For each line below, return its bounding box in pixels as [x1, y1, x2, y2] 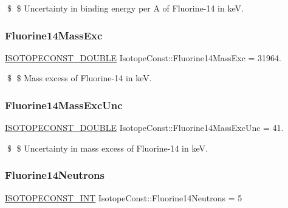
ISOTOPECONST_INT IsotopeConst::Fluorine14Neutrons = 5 [5, 191, 242, 204]
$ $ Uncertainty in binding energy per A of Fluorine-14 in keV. [7, 2, 244, 14]
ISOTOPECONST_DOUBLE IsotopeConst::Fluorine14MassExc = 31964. [5, 51, 282, 64]
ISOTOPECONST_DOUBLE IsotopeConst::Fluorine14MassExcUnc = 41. [5, 121, 284, 134]
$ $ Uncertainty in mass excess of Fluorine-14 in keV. [7, 141, 208, 154]
